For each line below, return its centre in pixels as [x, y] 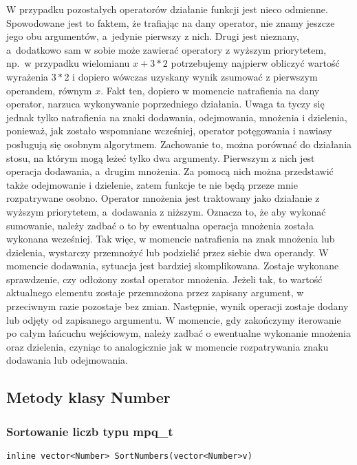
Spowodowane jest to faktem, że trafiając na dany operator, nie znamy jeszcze [171, 22]
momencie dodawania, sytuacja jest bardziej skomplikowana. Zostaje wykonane [173, 266]
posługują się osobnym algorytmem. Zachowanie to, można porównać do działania [179, 144]
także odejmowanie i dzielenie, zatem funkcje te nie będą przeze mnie [152, 184]
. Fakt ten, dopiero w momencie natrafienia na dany [210, 90]
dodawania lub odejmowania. [67, 360]
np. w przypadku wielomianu [68, 63]
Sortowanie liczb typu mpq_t [90, 431]
